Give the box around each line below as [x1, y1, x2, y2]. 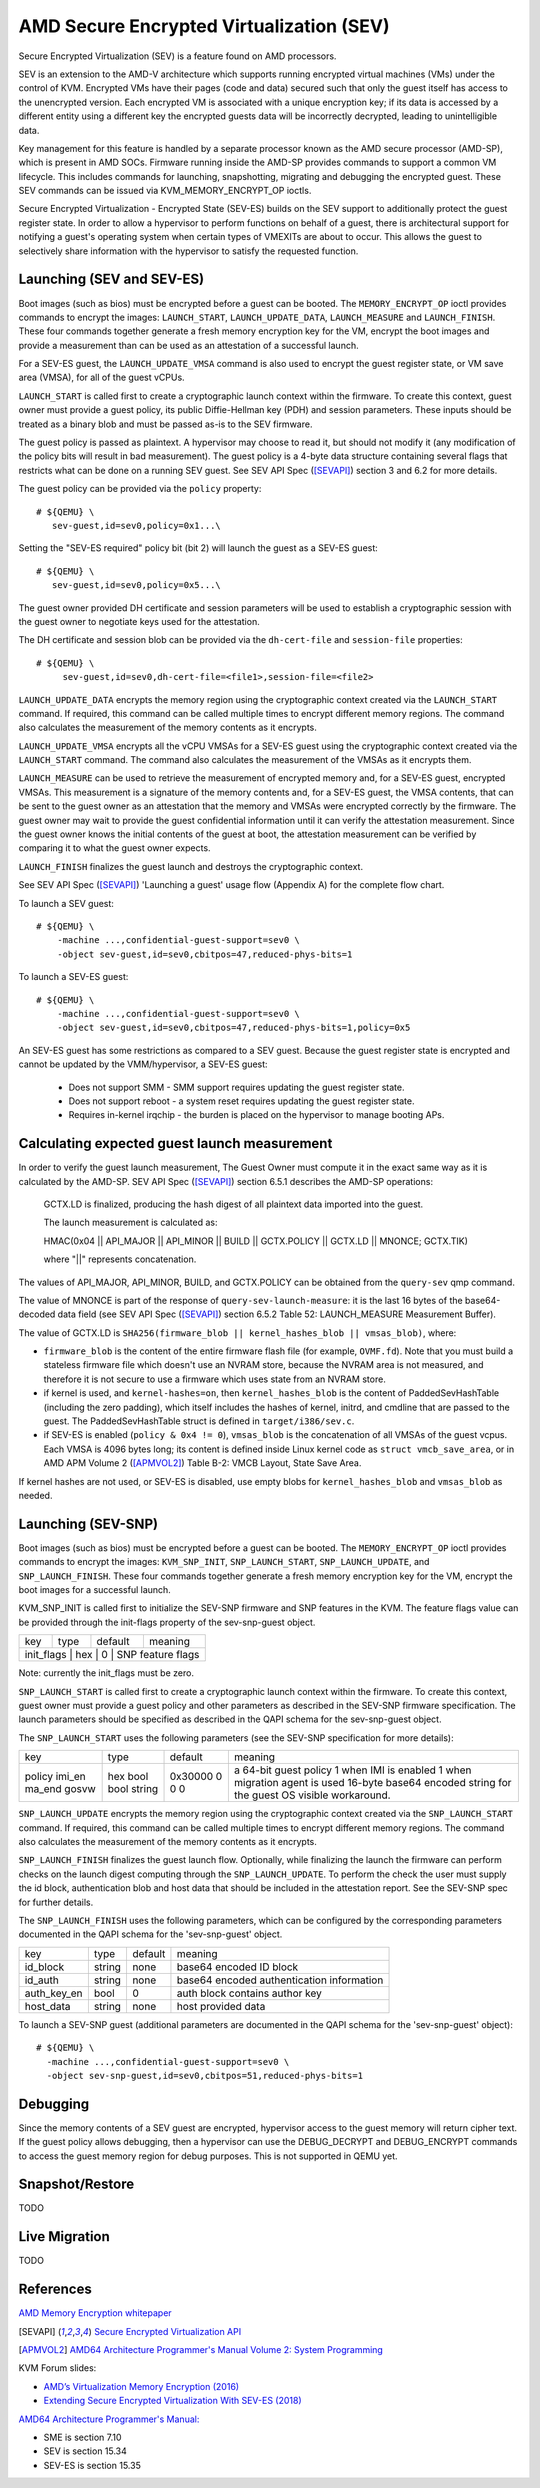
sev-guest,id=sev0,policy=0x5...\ [51, 580, 222, 591]
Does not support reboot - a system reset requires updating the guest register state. [68, 1095, 415, 1107]
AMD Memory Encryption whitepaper [18, 2307, 172, 2319]
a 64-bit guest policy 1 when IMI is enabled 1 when [233, 1763, 472, 1777]
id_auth [24, 1973, 59, 1987]
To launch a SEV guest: [18, 897, 115, 909]
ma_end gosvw [24, 1782, 97, 1796]
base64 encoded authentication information [176, 1973, 384, 1987]
